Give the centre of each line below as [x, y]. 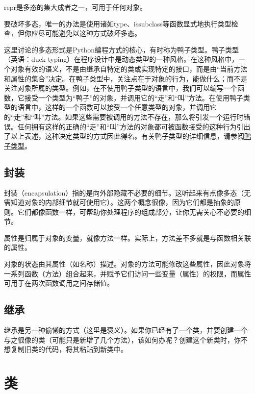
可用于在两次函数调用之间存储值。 [59, 283]
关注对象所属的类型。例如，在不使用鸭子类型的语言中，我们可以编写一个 [121, 88]
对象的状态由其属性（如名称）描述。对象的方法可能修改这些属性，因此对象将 [127, 264]
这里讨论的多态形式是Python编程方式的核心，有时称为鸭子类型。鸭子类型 [121, 49]
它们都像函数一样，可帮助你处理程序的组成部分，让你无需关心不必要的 [131, 211]
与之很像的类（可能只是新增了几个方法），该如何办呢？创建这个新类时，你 [122, 339]
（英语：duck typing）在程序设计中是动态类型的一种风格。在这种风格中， [121, 59]
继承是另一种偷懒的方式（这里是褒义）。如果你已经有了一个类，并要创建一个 [126, 330]
